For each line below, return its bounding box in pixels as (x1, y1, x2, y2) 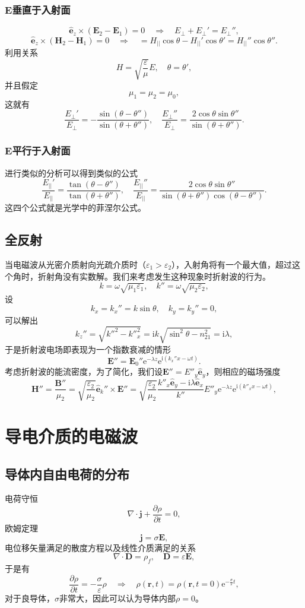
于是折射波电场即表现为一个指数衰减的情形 (5, 343, 171, 355)
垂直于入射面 (12, 2, 71, 17)
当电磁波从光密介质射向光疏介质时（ (5, 258, 146, 271)
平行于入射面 (12, 143, 71, 158)
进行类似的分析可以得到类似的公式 (5, 166, 138, 179)
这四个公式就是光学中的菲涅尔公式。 (5, 201, 146, 214)
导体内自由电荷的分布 (5, 464, 129, 483)
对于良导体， (5, 591, 55, 604)
